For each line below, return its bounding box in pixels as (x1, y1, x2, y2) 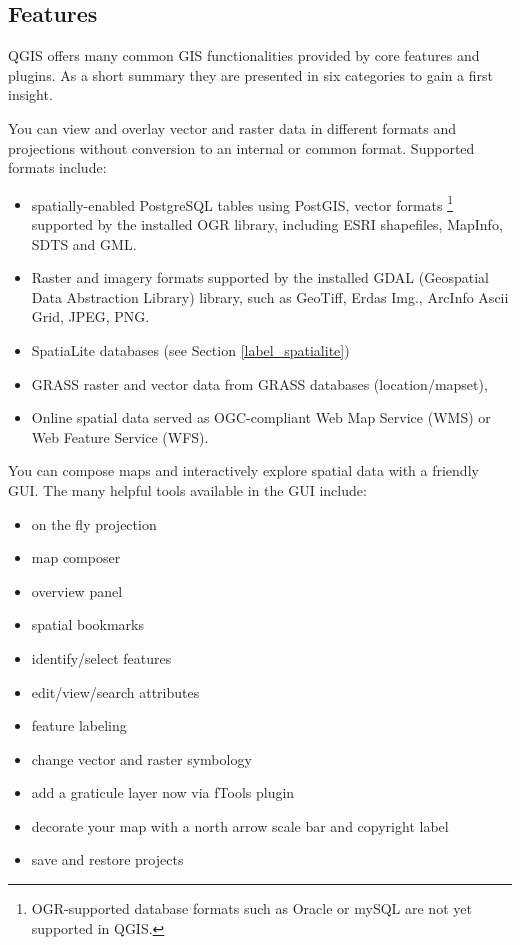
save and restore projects (31, 849, 184, 870)
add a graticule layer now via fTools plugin (31, 782, 295, 803)
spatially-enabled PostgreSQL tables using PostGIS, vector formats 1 (31, 191, 454, 215)
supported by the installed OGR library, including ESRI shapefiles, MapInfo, (31, 214, 503, 235)
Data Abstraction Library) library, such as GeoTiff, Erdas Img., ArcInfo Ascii (31, 286, 509, 307)
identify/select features (31, 647, 172, 668)
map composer (31, 547, 121, 568)
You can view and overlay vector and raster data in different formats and (8, 117, 456, 138)
